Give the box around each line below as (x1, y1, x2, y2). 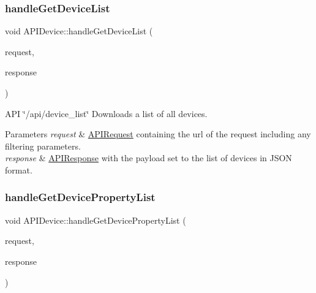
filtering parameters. (5, 139, 81, 152)
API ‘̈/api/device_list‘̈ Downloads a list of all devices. (5, 107, 208, 120)
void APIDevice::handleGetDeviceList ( (5, 25, 153, 37)
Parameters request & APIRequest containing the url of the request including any (5, 127, 311, 140)
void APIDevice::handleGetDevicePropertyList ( (5, 213, 186, 226)
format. (5, 163, 32, 176)
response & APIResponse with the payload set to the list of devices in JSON (5, 151, 292, 164)
